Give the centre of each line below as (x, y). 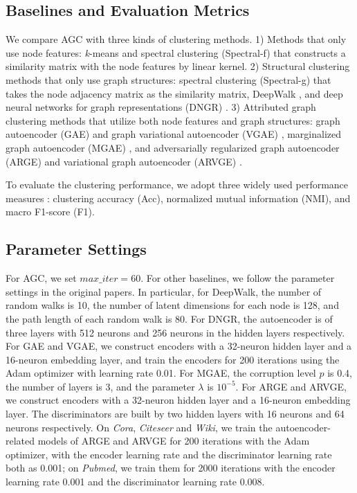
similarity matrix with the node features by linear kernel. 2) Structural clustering (178, 66)
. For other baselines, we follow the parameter (238, 278)
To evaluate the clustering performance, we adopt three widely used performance (177, 185)
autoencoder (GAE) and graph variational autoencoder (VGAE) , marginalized (174, 134)
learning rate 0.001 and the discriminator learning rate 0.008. (135, 482)
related (20, 441)
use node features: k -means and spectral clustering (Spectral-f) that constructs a (176, 52)
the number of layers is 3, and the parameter (100, 386)
